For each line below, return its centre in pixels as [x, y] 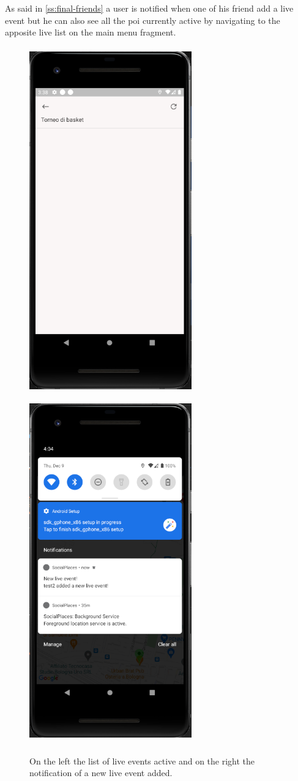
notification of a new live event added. [101, 773]
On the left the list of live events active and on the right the [142, 760]
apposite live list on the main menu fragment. [91, 32]
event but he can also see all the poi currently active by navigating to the [143, 20]
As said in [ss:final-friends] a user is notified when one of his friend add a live [149, 8]
